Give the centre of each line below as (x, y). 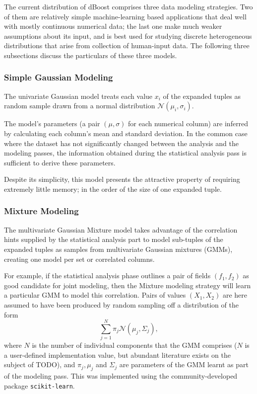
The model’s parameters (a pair (52, 123)
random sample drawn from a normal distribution (80, 106)
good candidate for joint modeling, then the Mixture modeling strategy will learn (128, 285)
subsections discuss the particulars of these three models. (91, 55)
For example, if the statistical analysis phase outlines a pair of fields (107, 276)
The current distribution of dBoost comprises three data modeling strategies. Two (128, 6)
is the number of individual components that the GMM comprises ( (134, 345)
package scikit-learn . (39, 385)
